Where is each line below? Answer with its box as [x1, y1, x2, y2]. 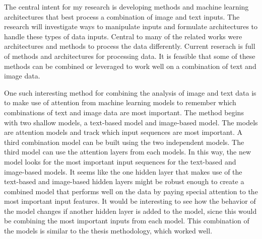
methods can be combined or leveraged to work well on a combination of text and [4, 60, 256, 71]
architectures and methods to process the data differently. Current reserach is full [4, 41, 255, 51]
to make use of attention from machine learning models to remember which [4, 97, 236, 108]
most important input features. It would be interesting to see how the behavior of [4, 196, 256, 206]
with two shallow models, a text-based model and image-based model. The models [4, 117, 258, 127]
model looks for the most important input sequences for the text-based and [4, 156, 236, 167]
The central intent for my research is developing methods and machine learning [4, 2, 249, 12]
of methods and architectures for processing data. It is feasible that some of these [4, 50, 255, 61]
